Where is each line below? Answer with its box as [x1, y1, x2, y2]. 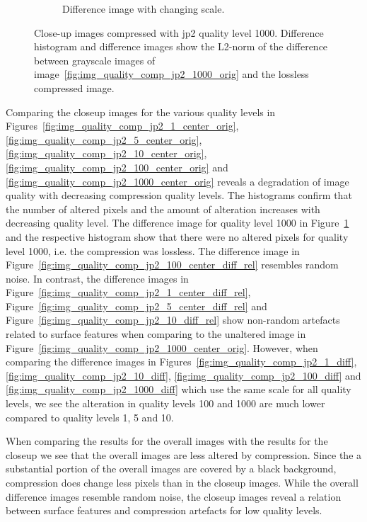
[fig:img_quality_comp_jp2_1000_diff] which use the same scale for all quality [6, 382, 351, 397]
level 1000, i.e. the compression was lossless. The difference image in [6, 243, 300, 258]
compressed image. [34, 80, 115, 95]
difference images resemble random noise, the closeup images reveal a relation [6, 489, 342, 504]
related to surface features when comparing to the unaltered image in [6, 327, 306, 341]
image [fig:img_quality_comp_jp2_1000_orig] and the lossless [34, 67, 309, 81]
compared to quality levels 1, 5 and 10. [6, 409, 174, 424]
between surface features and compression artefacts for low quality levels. [6, 503, 322, 518]
